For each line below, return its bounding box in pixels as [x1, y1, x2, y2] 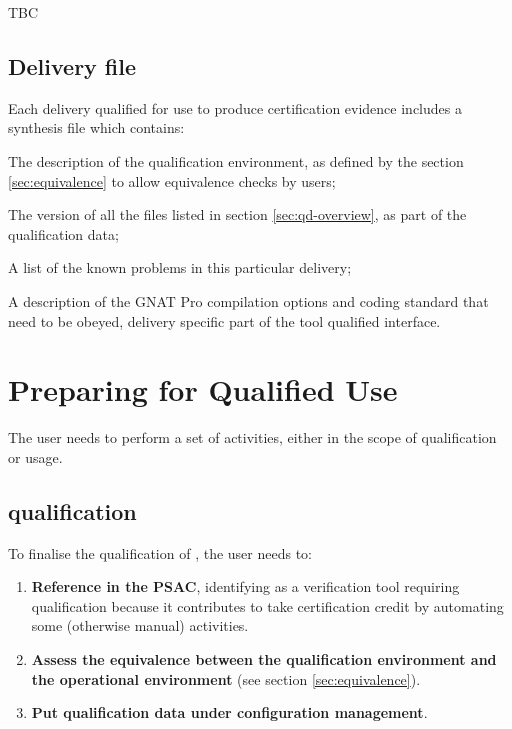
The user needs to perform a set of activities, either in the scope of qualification [8, 427, 497, 448]
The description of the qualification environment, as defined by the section [8, 150, 464, 171]
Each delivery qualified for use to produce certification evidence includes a [8, 97, 462, 118]
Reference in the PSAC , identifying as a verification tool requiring [31, 576, 460, 597]
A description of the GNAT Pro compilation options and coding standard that [8, 290, 489, 311]
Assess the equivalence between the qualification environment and [31, 649, 497, 670]
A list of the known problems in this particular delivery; [8, 257, 352, 278]
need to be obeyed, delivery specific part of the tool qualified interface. [8, 310, 441, 331]
